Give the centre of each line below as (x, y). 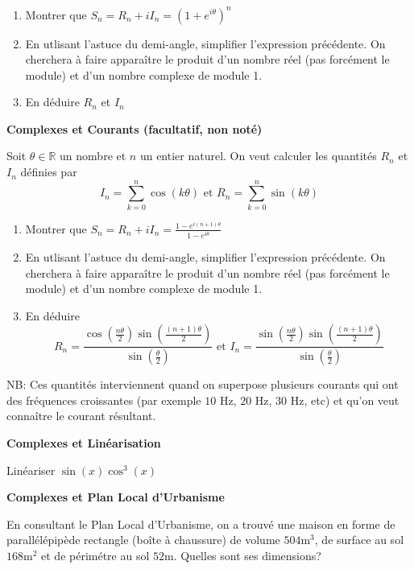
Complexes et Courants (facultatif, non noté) (135, 128)
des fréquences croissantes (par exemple (104, 400)
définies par (49, 172)
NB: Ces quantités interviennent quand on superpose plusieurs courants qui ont (203, 384)
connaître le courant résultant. (81, 416)
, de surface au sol (359, 540)
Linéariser (31, 470)
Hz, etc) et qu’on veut (345, 400)
